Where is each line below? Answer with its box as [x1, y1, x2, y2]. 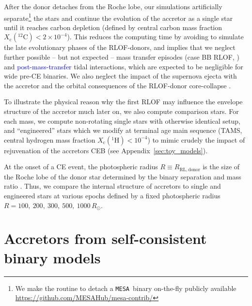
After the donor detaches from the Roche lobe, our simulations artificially [4, 1, 222, 11]
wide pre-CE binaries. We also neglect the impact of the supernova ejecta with [4, 71, 237, 81]
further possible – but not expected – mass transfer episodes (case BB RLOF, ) [4, 52, 239, 62]
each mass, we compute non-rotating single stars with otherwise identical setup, [4, 115, 240, 126]
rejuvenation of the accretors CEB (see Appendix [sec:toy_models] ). [4, 145, 208, 155]
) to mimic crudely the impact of [147, 134, 245, 145]
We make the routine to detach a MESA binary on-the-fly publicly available [15, 283, 236, 293]
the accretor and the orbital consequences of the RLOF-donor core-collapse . [4, 80, 231, 90]
